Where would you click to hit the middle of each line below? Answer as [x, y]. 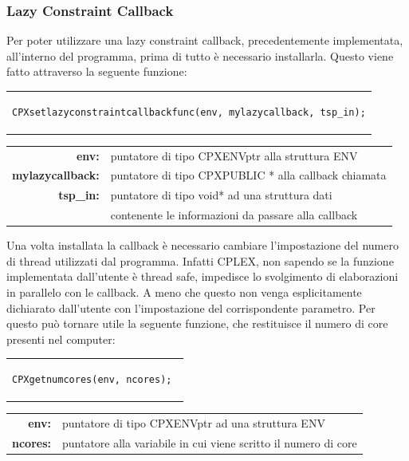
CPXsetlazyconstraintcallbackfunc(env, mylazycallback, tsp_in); [189, 112]
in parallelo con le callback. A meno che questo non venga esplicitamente [184, 292]
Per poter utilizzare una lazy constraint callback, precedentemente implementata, [205, 40]
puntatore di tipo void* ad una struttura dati [221, 195]
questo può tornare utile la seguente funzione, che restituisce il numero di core [197, 323]
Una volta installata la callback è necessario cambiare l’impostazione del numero [203, 245]
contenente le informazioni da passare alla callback [234, 215]
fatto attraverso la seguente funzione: [97, 71]
